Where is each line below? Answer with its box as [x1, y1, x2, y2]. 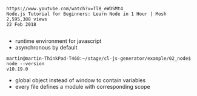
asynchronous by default [15, 44, 78, 51]
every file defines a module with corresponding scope [15, 83, 150, 90]
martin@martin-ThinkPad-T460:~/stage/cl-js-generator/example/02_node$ [6, 56, 191, 62]
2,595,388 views [6, 16, 47, 22]
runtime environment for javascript [15, 37, 102, 45]
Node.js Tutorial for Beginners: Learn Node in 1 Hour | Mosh [6, 11, 167, 17]
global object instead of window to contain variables [15, 77, 146, 84]
